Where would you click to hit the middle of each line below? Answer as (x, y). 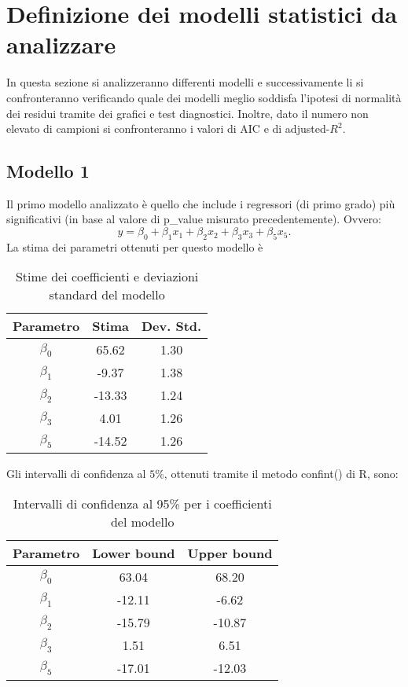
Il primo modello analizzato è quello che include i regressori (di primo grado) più (201, 203)
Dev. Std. (172, 326)
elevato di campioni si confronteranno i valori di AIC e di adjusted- (168, 129)
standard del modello (107, 295)
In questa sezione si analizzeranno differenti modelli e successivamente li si (185, 82)
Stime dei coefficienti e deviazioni (107, 277)
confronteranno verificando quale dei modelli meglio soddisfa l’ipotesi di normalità (204, 97)
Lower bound (134, 553)
